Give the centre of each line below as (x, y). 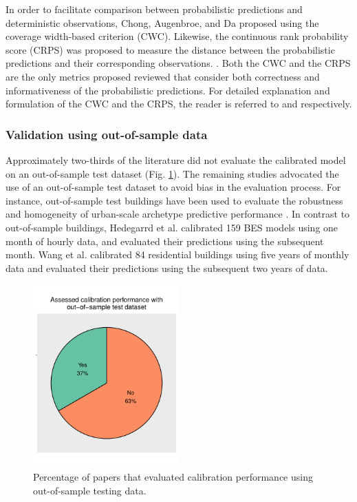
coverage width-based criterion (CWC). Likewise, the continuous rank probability (177, 36)
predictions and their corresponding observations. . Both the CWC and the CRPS (178, 63)
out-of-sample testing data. (90, 490)
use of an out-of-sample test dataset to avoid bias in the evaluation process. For (173, 187)
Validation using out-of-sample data (107, 134)
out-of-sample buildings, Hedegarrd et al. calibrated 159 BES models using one (172, 227)
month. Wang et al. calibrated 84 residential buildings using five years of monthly (177, 254)
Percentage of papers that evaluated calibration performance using (173, 476)
